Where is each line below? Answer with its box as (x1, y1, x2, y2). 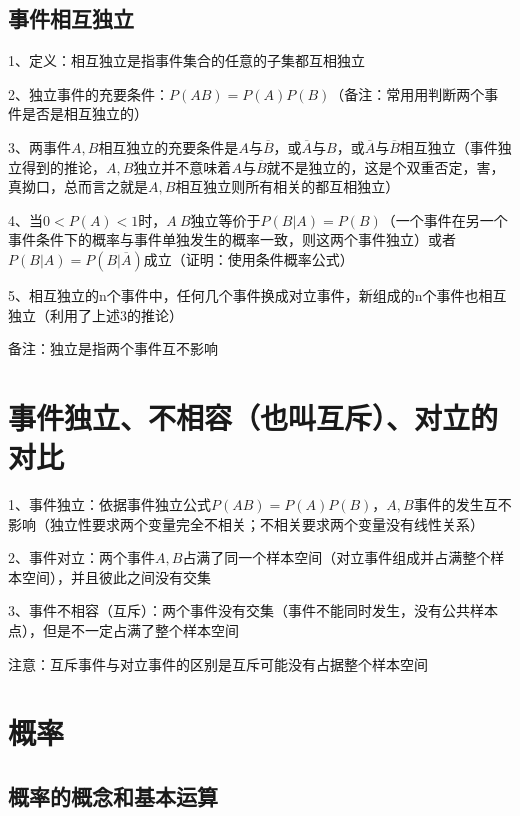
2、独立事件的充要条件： (8, 83, 169, 104)
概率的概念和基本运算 (8, 780, 218, 811)
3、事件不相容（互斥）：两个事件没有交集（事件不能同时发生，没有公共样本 (8, 600, 498, 621)
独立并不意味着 (133, 156, 232, 177)
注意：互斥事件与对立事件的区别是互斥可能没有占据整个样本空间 (8, 653, 428, 674)
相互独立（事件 (399, 136, 498, 157)
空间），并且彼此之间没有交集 (21, 566, 211, 587)
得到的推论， (21, 156, 106, 177)
